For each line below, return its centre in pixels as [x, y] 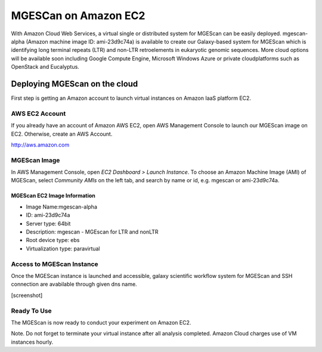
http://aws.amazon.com [40, 145]
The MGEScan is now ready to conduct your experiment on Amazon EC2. [101, 322]
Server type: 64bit [48, 224]
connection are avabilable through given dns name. [74, 284]
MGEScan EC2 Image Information [53, 196]
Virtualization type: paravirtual [63, 249]
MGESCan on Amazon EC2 [78, 16]
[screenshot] [27, 295]
